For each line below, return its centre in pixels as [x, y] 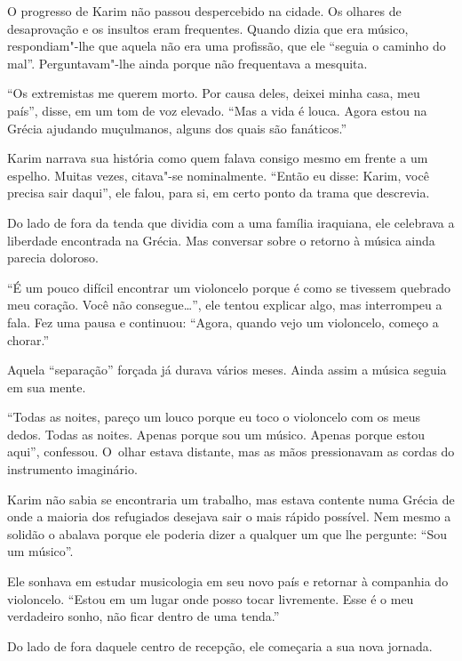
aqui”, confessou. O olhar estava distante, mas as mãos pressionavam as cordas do [231, 451]
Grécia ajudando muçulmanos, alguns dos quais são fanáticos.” [177, 128]
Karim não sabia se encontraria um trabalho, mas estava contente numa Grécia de [231, 499]
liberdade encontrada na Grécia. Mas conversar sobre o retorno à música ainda [221, 240]
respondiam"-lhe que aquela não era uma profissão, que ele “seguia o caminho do [227, 46]
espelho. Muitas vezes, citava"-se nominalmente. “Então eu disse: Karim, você [218, 175]
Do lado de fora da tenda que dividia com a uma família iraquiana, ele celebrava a [231, 222]
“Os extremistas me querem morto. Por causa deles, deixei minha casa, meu [214, 93]
